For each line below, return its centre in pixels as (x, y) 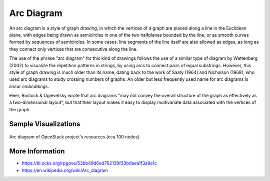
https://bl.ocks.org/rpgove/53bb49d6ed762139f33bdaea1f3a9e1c (89, 163)
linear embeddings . (29, 86)
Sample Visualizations (45, 124)
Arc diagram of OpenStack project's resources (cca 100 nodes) (74, 137)
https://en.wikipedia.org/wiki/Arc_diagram (65, 170)
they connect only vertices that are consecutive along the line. (73, 49)
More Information (37, 151)
